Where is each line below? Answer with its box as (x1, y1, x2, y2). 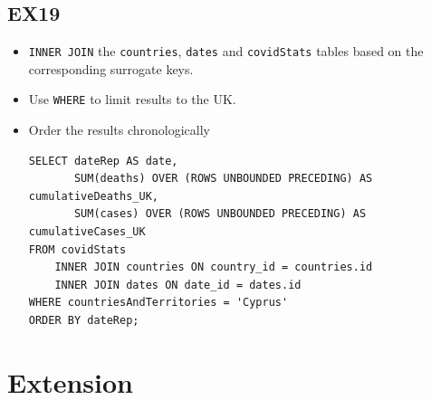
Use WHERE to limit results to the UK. (28, 90, 236, 109)
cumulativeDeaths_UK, (28, 189, 158, 203)
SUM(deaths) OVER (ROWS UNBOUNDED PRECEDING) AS (73, 172, 373, 186)
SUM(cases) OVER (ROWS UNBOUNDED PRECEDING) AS (73, 207, 367, 221)
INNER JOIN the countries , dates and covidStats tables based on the (28, 42, 424, 61)
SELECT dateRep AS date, (28, 154, 178, 167)
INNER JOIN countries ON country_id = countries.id (54, 261, 373, 274)
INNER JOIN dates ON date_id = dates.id (54, 278, 302, 291)
